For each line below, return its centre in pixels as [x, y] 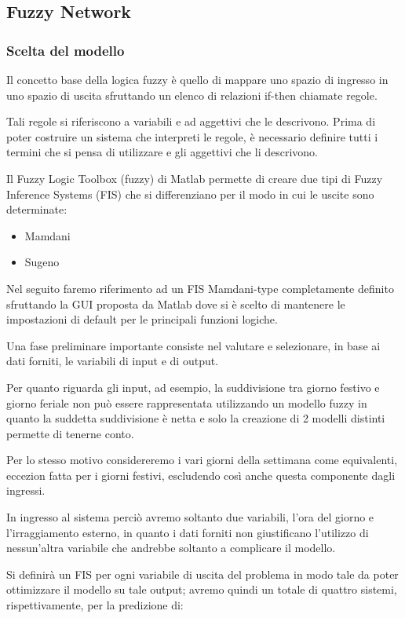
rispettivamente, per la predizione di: [95, 605]
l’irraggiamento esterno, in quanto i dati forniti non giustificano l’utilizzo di [188, 532]
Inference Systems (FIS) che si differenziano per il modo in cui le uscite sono [190, 194]
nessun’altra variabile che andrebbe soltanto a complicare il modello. [171, 548]
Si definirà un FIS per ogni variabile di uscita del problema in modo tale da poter [202, 574]
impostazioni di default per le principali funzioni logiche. [142, 319]
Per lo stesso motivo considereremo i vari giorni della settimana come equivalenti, [202, 460]
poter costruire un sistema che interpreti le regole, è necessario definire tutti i [192, 136]
